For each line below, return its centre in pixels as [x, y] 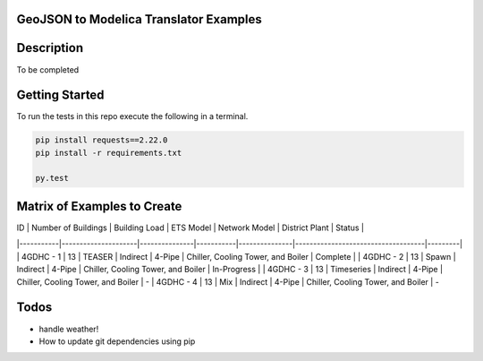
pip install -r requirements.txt [109, 153]
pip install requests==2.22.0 [102, 140]
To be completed [48, 69]
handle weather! [69, 329]
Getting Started [60, 95]
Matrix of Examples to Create [99, 206]
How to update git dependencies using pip [117, 341]
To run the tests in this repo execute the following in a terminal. [132, 116]
